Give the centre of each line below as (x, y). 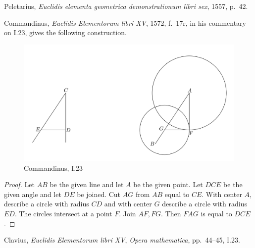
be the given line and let (87, 184)
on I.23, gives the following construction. (65, 32)
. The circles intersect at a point (63, 213)
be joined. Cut (99, 194)
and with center (128, 204)
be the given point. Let (168, 184)
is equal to (216, 213)
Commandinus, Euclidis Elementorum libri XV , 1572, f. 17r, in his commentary (125, 23)
